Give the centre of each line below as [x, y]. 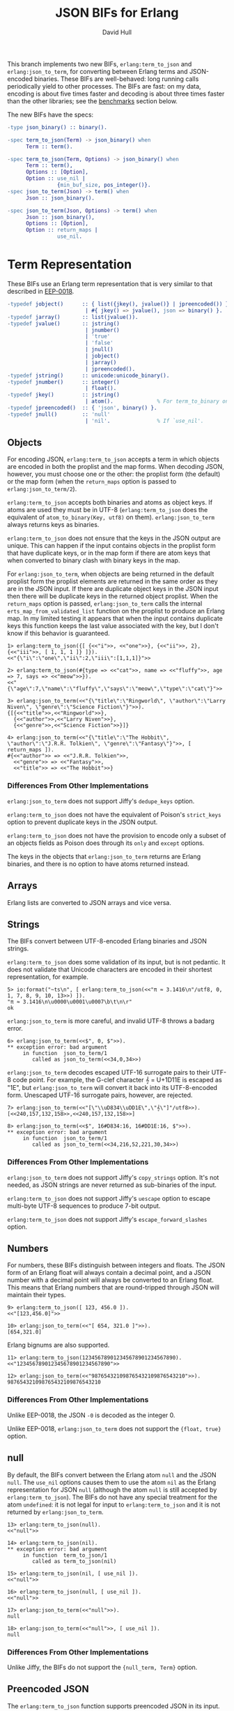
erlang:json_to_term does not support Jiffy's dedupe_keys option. [101, 801]
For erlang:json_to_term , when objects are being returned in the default [111, 574]
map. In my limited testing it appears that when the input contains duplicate [115, 618]
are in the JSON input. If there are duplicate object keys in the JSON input [113, 589]
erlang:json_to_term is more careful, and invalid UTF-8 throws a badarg [111, 1021]
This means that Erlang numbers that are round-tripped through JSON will [113, 1287]
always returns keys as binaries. [53, 525]
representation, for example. [48, 977]
